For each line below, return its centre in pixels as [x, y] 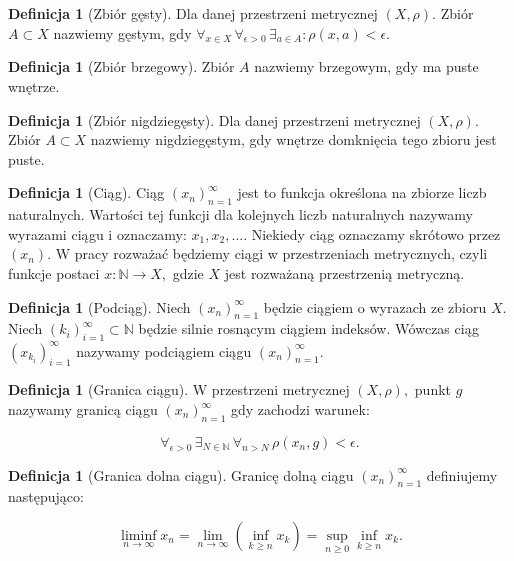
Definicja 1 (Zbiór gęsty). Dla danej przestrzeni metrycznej [193, 13]
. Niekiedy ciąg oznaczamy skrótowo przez [372, 233]
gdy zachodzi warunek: [300, 409]
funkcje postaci [54, 272]
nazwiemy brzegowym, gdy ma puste [366, 66]
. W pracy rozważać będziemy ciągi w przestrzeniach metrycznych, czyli [267, 253]
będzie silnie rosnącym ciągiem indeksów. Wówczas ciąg [309, 328]
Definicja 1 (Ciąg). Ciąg [86, 192]
